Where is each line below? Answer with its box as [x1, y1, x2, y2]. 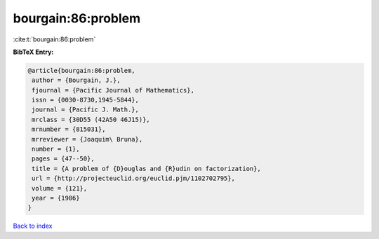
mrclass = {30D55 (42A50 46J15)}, [32, 116, 150, 123]
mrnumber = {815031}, [32, 125, 106, 133]
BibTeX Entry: [13, 48, 54, 56]
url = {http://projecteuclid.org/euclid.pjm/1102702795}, [32, 175, 235, 182]
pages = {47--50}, [32, 155, 95, 163]
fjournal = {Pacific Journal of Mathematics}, [32, 86, 194, 94]
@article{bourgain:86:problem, [27, 67, 136, 74]
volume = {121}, [32, 184, 88, 192]
